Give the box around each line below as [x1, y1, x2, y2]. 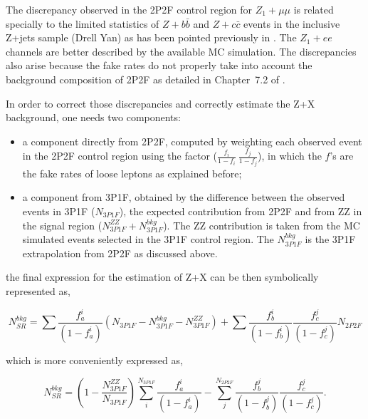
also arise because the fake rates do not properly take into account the [6, 58, 312, 73]
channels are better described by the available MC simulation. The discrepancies [6, 43, 357, 58]
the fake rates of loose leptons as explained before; [22, 165, 242, 180]
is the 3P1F [305, 232, 356, 247]
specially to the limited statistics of [6, 16, 159, 31]
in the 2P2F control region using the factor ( [22, 148, 218, 163]
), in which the [258, 148, 322, 163]
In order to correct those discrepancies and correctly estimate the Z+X [6, 95, 315, 110]
